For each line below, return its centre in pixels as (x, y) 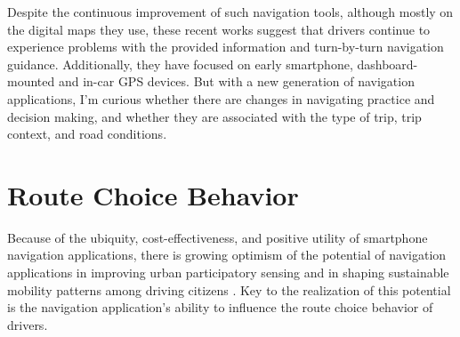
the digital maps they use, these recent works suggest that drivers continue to (219, 29)
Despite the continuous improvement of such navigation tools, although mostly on (230, 12)
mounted (31, 81)
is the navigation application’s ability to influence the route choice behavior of (220, 307)
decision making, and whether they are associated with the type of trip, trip (214, 116)
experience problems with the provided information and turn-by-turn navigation (226, 47)
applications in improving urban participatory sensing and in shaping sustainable (228, 273)
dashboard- (387, 64)
